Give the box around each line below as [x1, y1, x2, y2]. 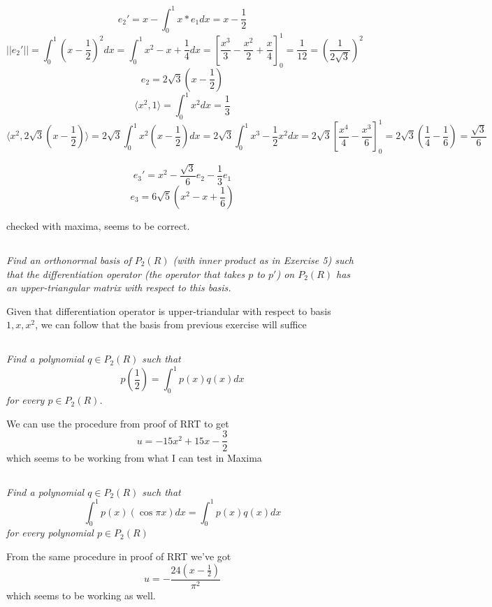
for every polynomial [6, 525, 94, 540]
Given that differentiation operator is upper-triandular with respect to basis [6, 303, 331, 318]
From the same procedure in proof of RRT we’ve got [6, 548, 231, 563]
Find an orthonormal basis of [6, 253, 131, 268]
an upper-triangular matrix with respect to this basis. [6, 280, 231, 295]
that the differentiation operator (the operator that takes [6, 266, 245, 281]
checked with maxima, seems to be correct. [6, 219, 190, 233]
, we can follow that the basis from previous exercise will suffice [35, 317, 307, 332]
